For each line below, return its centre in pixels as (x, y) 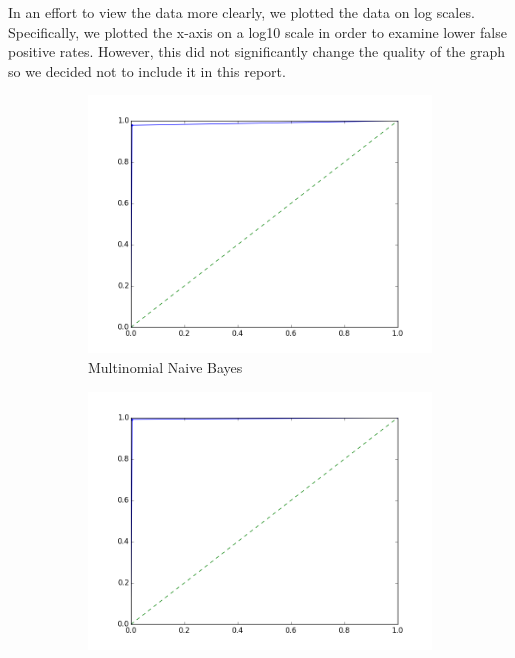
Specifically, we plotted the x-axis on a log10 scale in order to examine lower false (257, 31)
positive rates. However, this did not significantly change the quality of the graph (257, 51)
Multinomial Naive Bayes (165, 366)
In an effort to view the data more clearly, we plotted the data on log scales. (241, 12)
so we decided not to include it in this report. (147, 70)
